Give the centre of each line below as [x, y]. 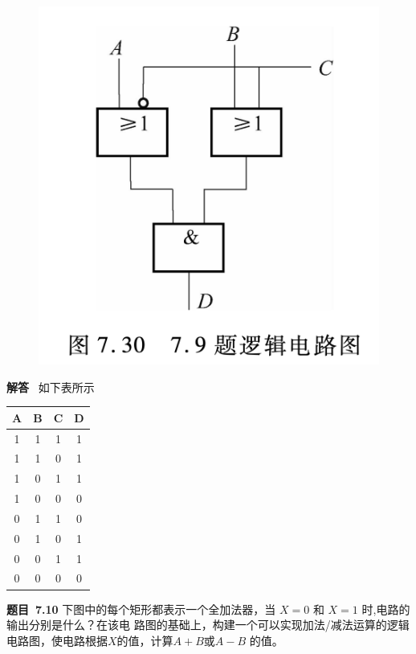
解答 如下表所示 [51, 387]
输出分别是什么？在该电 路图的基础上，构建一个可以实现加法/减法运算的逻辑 [208, 625]
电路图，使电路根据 [57, 640]
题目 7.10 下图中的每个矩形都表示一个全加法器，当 [141, 609]
